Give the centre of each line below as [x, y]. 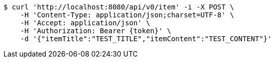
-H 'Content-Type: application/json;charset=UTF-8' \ [127, 15]
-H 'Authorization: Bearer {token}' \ [96, 31]
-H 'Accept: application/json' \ [85, 23]
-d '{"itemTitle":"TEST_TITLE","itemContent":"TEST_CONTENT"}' [146, 39]
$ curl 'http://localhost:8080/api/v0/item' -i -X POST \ [119, 7]
